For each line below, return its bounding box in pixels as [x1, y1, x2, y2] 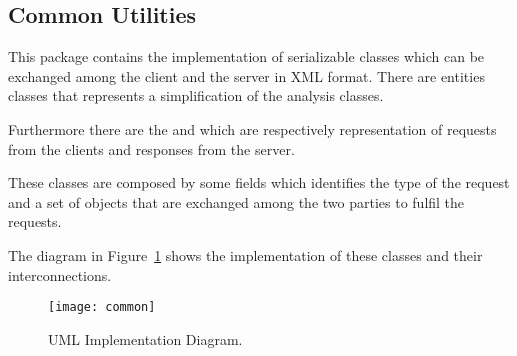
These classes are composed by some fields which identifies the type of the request [8, 172, 510, 193]
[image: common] [48, 300, 156, 315]
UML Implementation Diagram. [48, 328, 243, 349]
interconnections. [8, 264, 112, 285]
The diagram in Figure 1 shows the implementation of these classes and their [8, 244, 483, 265]
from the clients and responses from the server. [8, 138, 295, 159]
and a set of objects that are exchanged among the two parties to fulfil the [8, 191, 465, 212]
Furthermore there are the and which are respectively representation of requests [8, 118, 497, 139]
